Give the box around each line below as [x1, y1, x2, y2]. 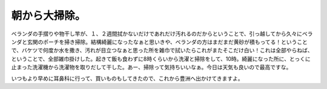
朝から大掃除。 [11, 9, 86, 22]
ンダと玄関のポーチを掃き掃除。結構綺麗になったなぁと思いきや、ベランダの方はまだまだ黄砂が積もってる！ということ [11, 38, 308, 45]
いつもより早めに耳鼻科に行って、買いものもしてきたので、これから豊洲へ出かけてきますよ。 [11, 75, 243, 82]
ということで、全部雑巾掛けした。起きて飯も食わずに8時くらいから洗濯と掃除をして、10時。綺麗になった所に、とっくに [11, 55, 311, 63]
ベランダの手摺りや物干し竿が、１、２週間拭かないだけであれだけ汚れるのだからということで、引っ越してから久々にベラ [11, 30, 313, 37]
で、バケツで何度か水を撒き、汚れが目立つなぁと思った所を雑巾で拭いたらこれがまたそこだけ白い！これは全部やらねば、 [11, 47, 313, 54]
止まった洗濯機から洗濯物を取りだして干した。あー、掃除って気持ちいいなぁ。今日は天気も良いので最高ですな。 [11, 64, 292, 71]
